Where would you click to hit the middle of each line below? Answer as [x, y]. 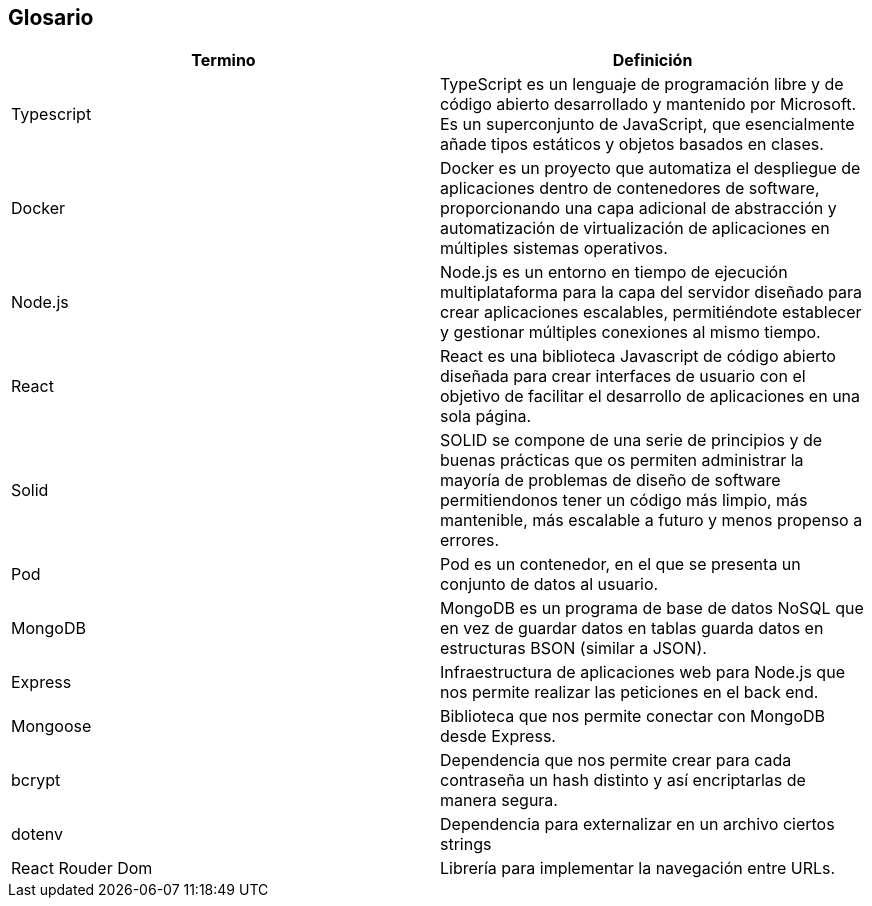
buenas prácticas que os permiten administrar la [622, 460]
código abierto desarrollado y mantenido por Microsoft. [648, 104]
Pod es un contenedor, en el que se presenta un [620, 564]
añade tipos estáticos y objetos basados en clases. [632, 144]
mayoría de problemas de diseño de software [610, 480]
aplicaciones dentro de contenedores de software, [630, 188]
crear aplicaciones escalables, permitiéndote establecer [651, 312]
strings [466, 844]
